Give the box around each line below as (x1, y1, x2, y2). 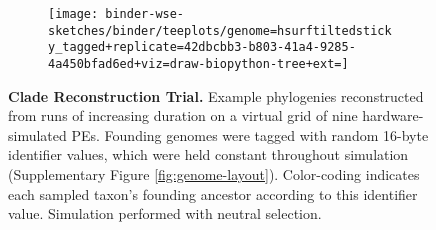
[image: (48, 7, 99, 21)
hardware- (362, 105, 424, 126)
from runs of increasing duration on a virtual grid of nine (8, 105, 358, 126)
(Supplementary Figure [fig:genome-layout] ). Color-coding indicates (8, 164, 420, 184)
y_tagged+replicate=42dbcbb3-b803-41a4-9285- (48, 40, 356, 55)
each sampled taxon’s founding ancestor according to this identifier (8, 183, 418, 204)
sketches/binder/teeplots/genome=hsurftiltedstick (48, 23, 392, 38)
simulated (8, 124, 67, 145)
